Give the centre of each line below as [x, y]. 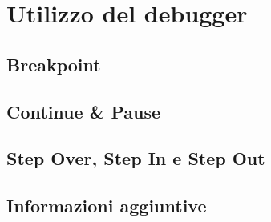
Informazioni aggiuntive [107, 206]
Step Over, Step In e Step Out [136, 158]
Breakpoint [54, 64]
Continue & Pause [84, 111]
